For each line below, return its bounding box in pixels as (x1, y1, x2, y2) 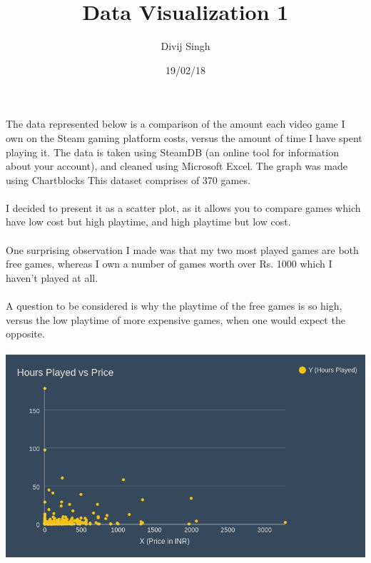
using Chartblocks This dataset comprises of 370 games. (6, 172, 250, 187)
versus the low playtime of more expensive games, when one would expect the (6, 312, 345, 327)
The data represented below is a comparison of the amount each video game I (6, 116, 345, 131)
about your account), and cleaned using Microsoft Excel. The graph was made (6, 158, 347, 173)
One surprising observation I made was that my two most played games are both (6, 242, 359, 257)
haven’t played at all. (6, 270, 98, 285)
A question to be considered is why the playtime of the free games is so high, (6, 298, 342, 313)
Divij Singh (161, 39, 210, 54)
